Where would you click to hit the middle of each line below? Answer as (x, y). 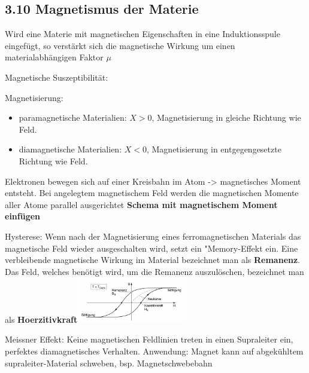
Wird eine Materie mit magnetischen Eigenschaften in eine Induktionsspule (143, 34)
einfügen (23, 216)
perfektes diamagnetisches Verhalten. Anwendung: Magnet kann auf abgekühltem (154, 351)
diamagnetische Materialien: (70, 149)
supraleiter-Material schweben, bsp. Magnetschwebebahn (109, 363)
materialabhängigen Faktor (54, 57)
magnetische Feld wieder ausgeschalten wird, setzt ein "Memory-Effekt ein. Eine (152, 248)
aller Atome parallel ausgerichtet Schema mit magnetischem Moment (141, 204)
